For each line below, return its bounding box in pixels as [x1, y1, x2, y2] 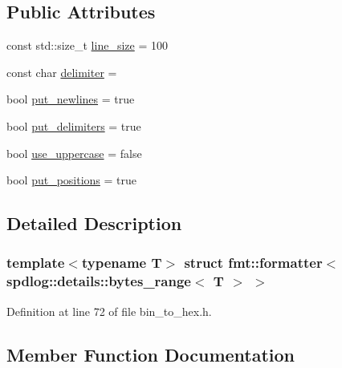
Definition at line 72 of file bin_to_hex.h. [6, 302, 212, 319]
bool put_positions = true [6, 172, 137, 188]
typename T [81, 253, 162, 273]
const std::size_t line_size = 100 [6, 37, 168, 54]
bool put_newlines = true [6, 91, 135, 107]
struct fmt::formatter [184, 253, 323, 273]
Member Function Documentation [6, 342, 295, 366]
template [6, 253, 65, 273]
